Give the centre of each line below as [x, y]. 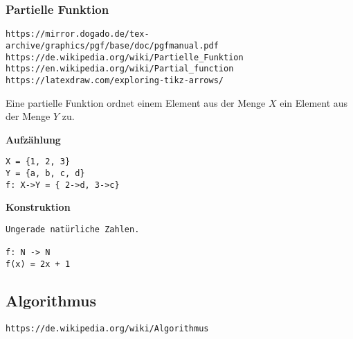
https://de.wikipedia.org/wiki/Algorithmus [107, 328]
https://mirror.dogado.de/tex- [78, 34]
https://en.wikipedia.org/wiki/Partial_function [120, 69]
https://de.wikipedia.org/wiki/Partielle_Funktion [125, 57]
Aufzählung [33, 139]
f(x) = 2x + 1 [38, 264]
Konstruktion [38, 207]
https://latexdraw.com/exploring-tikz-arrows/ [115, 80]
